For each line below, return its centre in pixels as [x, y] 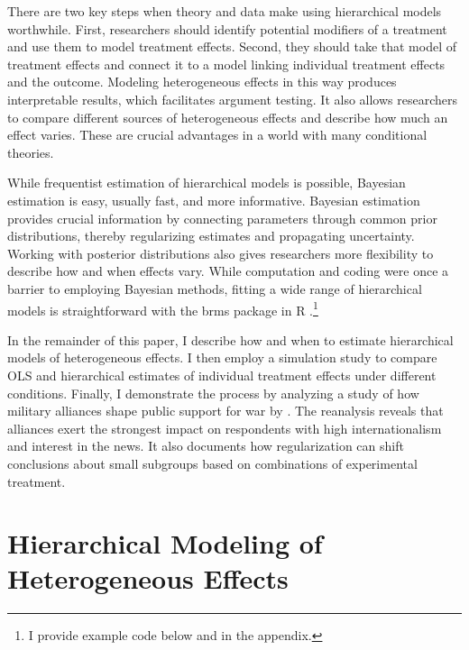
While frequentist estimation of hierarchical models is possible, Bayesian [207, 183]
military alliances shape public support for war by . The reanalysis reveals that [225, 411]
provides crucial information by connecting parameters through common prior [222, 218]
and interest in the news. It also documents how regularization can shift [206, 446]
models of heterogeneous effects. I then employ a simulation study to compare [222, 357]
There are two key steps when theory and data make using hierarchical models [225, 11]
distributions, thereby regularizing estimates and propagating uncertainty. [211, 236]
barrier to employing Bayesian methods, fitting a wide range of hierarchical [215, 288]
